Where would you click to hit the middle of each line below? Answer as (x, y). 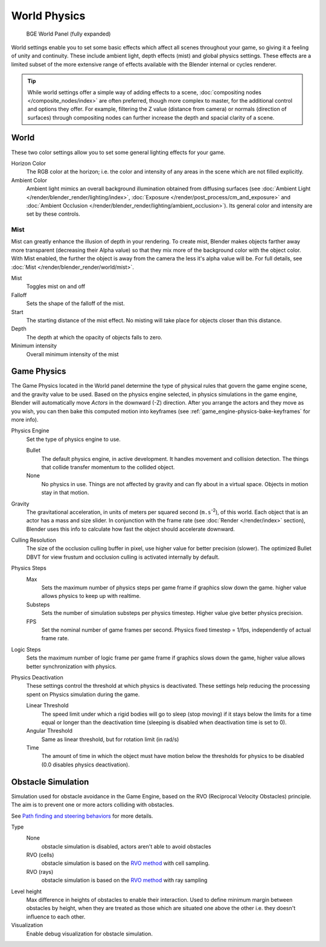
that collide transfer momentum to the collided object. (108, 467)
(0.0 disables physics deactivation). (85, 765)
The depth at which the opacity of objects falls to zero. (94, 337)
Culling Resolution (34, 540)
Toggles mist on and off (56, 286)
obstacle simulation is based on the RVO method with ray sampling (124, 880)
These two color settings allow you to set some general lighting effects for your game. (118, 152)
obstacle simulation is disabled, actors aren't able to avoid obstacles (126, 846)
